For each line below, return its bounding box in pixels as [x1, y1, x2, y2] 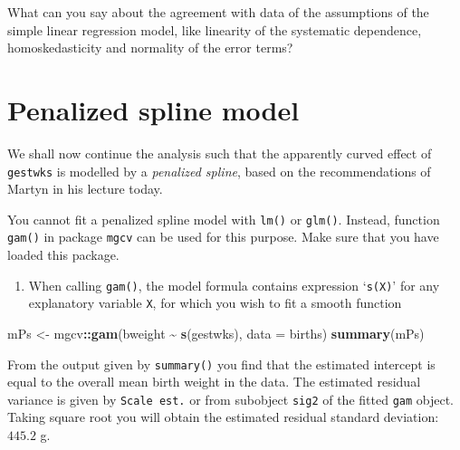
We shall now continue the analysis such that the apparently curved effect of [7, 143, 432, 162]
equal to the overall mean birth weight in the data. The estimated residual [7, 372, 421, 391]
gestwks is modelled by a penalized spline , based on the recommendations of [7, 161, 431, 180]
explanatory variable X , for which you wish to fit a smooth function [28, 293, 402, 312]
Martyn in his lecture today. [7, 179, 163, 198]
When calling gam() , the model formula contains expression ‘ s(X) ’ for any [28, 275, 440, 294]
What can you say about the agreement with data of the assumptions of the [7, 3, 429, 21]
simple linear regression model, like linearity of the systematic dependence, [7, 20, 422, 39]
